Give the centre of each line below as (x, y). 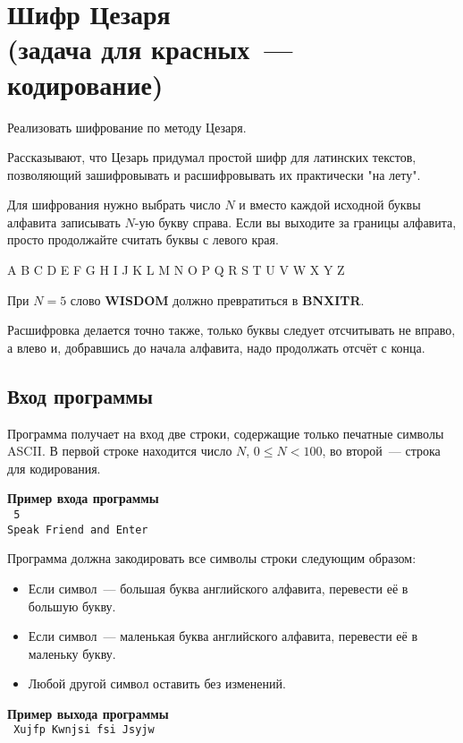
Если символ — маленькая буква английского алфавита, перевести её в (223, 636)
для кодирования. (54, 468)
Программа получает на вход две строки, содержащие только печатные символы (226, 433)
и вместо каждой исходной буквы (330, 205)
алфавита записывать (64, 222)
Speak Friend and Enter (78, 529)
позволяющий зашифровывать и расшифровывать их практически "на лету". (214, 174)
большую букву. (72, 606)
